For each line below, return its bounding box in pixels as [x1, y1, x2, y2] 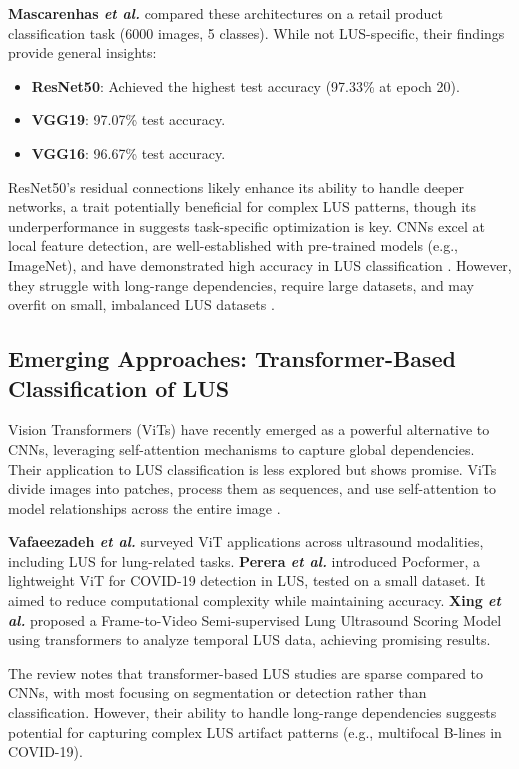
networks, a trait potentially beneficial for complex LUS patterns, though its [8, 196, 477, 217]
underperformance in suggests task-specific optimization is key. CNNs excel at [8, 215, 486, 236]
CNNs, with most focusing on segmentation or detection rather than [8, 682, 427, 703]
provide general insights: [8, 42, 157, 63]
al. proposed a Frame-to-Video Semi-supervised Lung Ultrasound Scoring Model [8, 609, 502, 630]
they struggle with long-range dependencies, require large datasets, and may [8, 274, 475, 295]
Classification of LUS [8, 372, 230, 403]
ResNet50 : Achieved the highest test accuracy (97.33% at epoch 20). [31, 75, 460, 96]
